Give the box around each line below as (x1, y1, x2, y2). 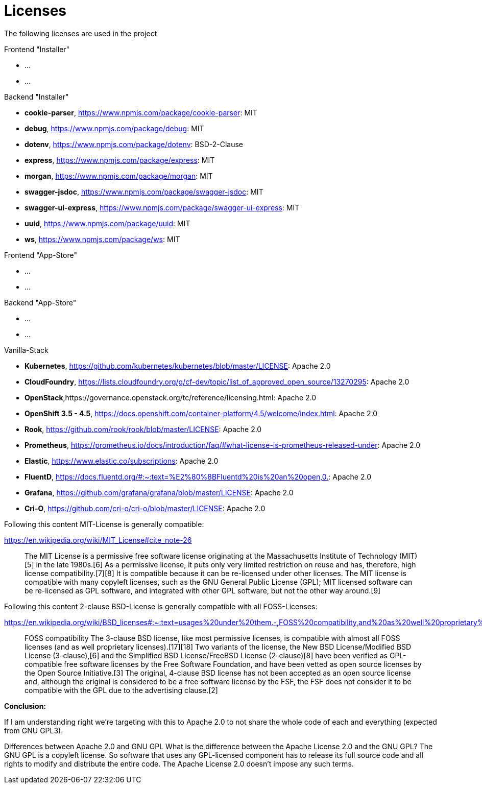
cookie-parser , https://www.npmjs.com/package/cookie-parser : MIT (25, 108, 257, 117)
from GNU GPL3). (4, 726, 63, 735)
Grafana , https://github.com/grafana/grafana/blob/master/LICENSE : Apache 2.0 (25, 488, 294, 497)
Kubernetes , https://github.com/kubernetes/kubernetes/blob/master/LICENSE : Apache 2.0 (25, 361, 331, 370)
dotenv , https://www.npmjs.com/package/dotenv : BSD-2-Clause (25, 139, 244, 149)
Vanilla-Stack (4, 345, 49, 354)
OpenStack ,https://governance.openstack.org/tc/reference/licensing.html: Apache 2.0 (25, 393, 317, 402)
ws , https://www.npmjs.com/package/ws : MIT (25, 234, 180, 244)
